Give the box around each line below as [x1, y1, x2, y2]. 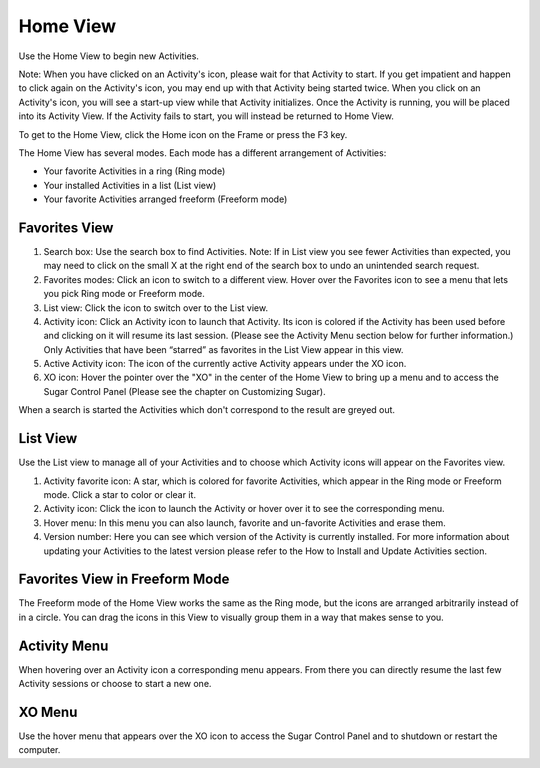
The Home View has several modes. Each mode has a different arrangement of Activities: [18, 146, 387, 159]
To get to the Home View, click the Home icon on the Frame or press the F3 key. [18, 128, 348, 140]
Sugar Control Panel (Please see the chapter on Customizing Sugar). [43, 385, 326, 397]
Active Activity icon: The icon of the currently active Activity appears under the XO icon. [43, 358, 407, 370]
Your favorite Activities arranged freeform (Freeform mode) [43, 193, 288, 205]
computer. [18, 744, 61, 756]
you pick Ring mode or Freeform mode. [43, 288, 205, 300]
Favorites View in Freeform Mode [18, 571, 230, 588]
